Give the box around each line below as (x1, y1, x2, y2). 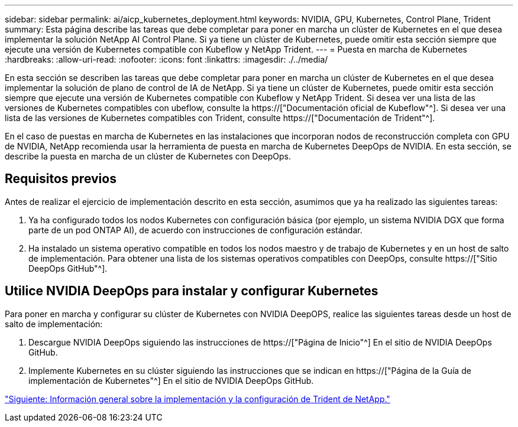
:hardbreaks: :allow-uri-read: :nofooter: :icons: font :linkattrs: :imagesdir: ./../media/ (5, 54, 328, 64)
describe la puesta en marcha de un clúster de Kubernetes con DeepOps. (5, 151, 292, 161)
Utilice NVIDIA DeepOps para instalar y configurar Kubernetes (5, 283, 378, 299)
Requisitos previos (5, 171, 116, 187)
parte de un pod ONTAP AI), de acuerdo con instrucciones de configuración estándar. (28, 224, 362, 235)
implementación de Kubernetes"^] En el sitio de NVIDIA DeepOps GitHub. (28, 375, 314, 386)
